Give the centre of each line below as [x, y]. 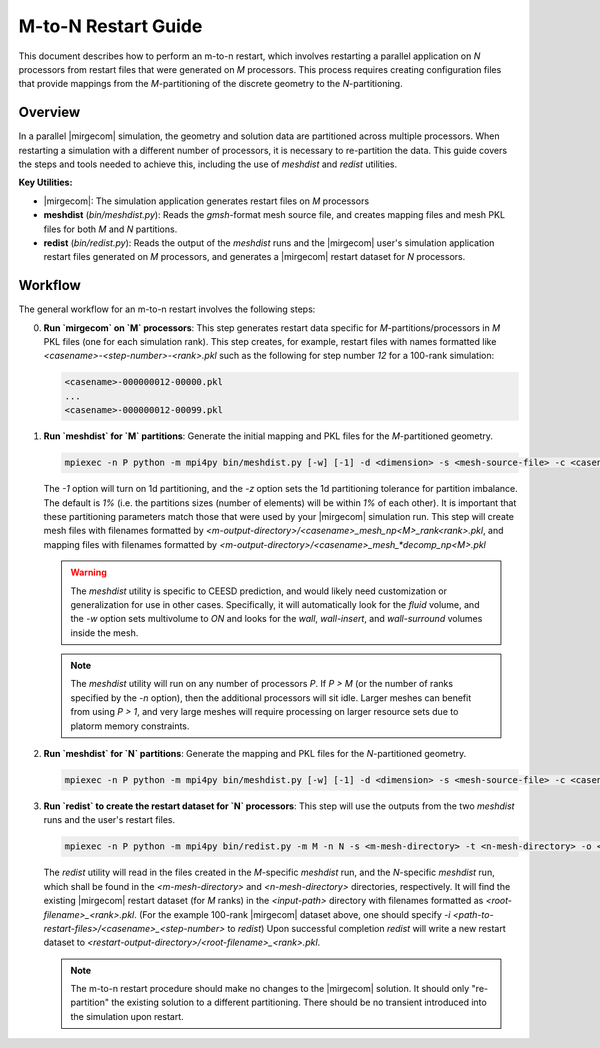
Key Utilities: [45, 182]
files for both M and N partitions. [110, 229]
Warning [88, 572]
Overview [49, 112]
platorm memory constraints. [130, 726]
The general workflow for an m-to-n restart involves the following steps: [167, 309]
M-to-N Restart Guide [110, 26]
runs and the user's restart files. [109, 820]
